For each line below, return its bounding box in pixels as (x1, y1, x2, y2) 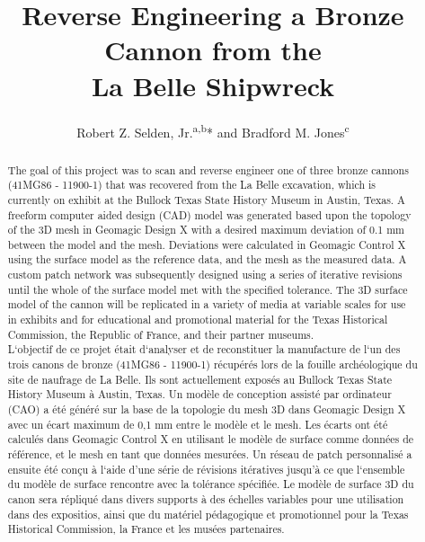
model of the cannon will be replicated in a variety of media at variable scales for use (7, 297, 406, 312)
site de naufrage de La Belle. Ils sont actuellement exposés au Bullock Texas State (7, 371, 393, 387)
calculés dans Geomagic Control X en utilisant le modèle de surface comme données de (7, 431, 414, 447)
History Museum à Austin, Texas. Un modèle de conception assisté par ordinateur (7, 387, 392, 402)
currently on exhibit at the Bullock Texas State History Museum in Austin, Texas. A (7, 191, 405, 207)
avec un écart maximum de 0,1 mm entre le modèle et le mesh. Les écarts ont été (7, 416, 388, 431)
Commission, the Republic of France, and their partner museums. (7, 326, 314, 342)
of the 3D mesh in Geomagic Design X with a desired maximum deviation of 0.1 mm (7, 222, 405, 237)
